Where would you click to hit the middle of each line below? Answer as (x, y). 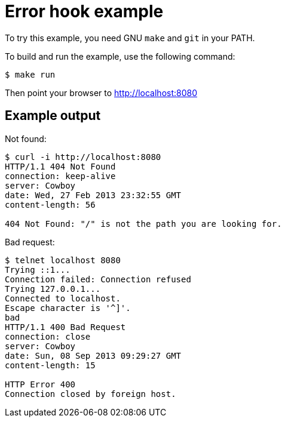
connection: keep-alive (60, 176)
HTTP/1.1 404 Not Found (60, 166)
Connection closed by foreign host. (91, 394)
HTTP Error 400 (40, 384)
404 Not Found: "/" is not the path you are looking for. (143, 224)
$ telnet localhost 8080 (63, 260)
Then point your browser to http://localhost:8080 (101, 93)
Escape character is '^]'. (68, 308)
